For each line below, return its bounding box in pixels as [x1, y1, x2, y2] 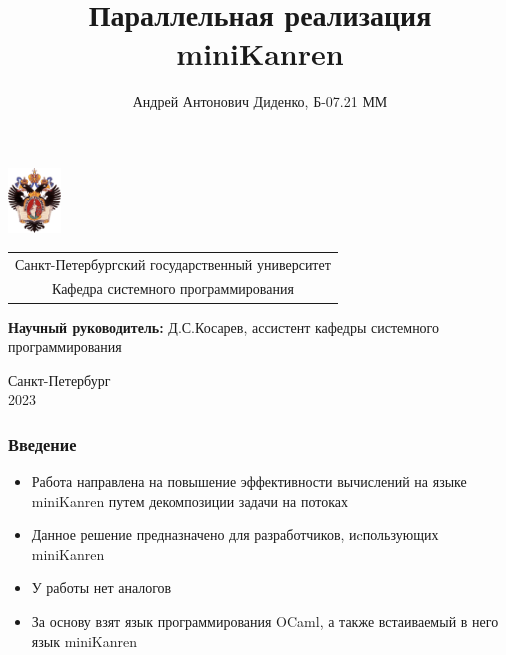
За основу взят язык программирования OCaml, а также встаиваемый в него [31, 611, 499, 632]
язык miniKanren [31, 630, 138, 651]
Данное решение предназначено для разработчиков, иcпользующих [31, 524, 439, 545]
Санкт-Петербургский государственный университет [15, 253, 331, 274]
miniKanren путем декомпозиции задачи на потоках [31, 490, 349, 511]
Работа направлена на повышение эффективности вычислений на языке [31, 471, 467, 492]
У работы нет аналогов [31, 577, 172, 598]
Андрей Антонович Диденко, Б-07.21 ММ [132, 91, 388, 112]
